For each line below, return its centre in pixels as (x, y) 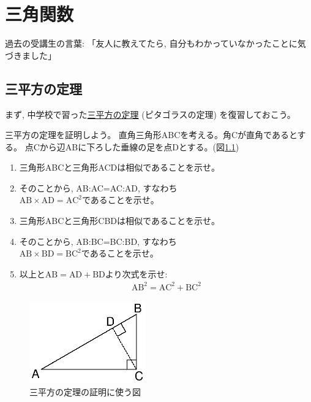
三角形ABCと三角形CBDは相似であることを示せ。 (119, 221)
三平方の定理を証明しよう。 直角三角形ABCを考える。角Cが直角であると (151, 135)
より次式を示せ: (136, 273)
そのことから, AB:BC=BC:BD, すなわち (98, 241)
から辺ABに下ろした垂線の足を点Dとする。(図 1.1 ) (139, 146)
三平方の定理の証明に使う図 (85, 391)
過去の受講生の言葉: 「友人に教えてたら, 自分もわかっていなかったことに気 (155, 43)
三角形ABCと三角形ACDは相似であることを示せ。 (120, 167)
